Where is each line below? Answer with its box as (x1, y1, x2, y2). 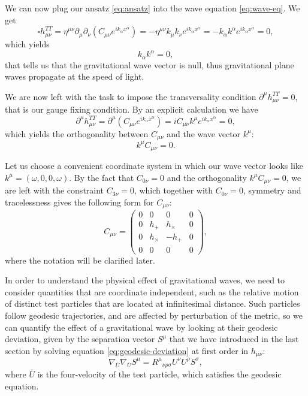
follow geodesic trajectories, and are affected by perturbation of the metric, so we (5, 309, 303, 321)
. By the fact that (69, 171, 134, 183)
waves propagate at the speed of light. (5, 70, 144, 83)
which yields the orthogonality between (5, 127, 149, 140)
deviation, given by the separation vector (5, 332, 155, 345)
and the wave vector (167, 127, 241, 140)
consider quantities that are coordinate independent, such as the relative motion (5, 285, 299, 298)
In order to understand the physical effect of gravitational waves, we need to (5, 274, 285, 286)
